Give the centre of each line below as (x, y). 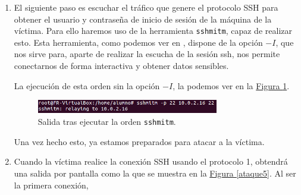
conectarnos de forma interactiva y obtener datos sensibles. (121, 66)
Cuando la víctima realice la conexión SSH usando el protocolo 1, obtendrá (151, 161)
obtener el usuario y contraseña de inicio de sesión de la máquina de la (143, 19)
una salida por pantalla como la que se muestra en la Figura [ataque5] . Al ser (155, 173)
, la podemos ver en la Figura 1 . (231, 85)
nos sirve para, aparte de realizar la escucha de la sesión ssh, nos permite (147, 54)
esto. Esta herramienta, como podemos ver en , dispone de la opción (138, 42)
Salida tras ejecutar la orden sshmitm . (107, 122)
